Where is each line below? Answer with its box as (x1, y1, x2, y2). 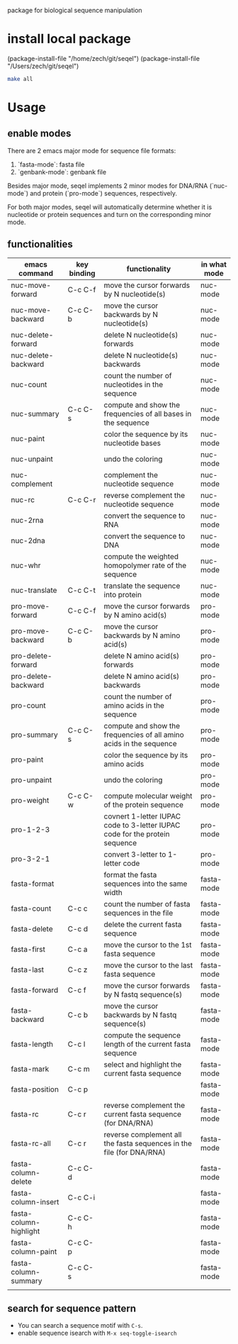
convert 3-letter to (103, 849, 166, 859)
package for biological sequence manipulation (7, 6, 143, 14)
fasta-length (11, 1039, 53, 1049)
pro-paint (11, 755, 44, 765)
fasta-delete (11, 923, 53, 933)
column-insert (11, 1196, 59, 1206)
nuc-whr (11, 560, 41, 570)
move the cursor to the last (103, 960, 193, 970)
